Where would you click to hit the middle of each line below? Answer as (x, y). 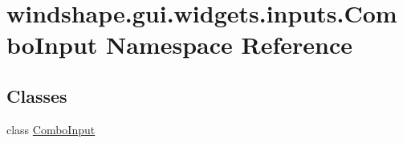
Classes (37, 95)
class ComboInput (51, 129)
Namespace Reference (229, 45)
